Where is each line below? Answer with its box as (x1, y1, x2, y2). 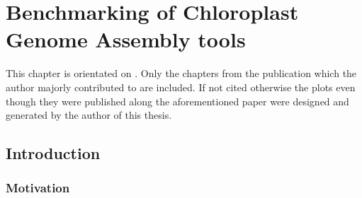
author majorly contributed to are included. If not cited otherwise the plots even (6, 79, 356, 94)
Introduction (6, 142, 101, 164)
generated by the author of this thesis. (6, 107, 172, 122)
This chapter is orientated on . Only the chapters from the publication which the (6, 66, 357, 81)
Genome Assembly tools (6, 25, 246, 54)
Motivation (6, 179, 70, 197)
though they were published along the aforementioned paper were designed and (6, 93, 349, 108)
